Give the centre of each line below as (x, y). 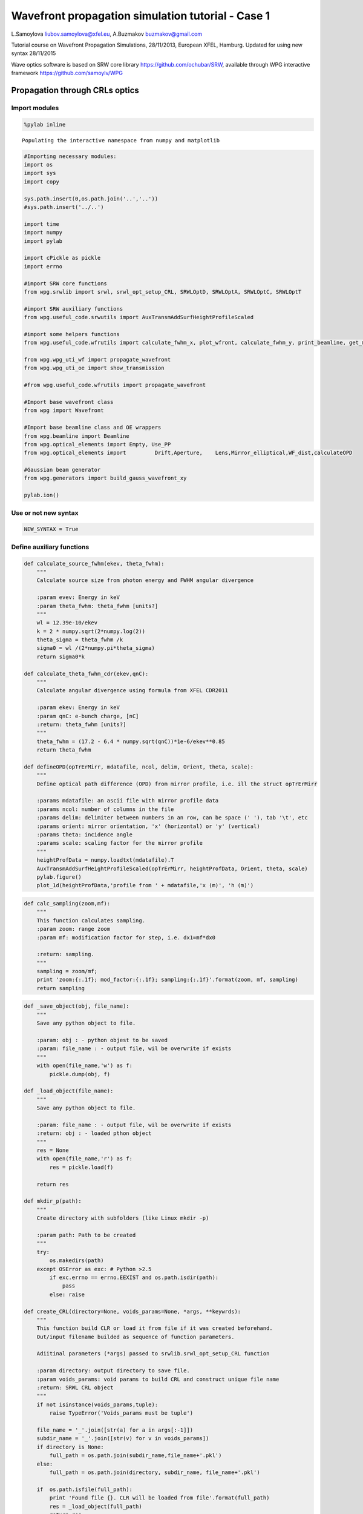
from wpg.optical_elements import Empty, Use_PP (97, 444)
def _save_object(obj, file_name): (77, 1006)
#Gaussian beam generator (62, 470)
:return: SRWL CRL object (75, 1388)
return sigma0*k (60, 656)
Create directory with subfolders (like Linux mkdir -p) (123, 1218)
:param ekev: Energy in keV (78, 708)
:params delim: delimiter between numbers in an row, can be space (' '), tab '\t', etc (172, 818)
